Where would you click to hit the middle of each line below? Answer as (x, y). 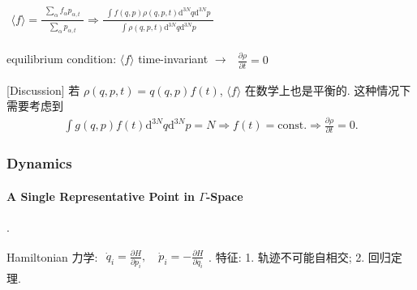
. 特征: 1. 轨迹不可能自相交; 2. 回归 (300, 256)
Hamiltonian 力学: (52, 256)
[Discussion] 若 (43, 90)
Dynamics (39, 163)
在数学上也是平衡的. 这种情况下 (328, 90)
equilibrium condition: (62, 58)
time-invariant (173, 58)
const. (292, 126)
